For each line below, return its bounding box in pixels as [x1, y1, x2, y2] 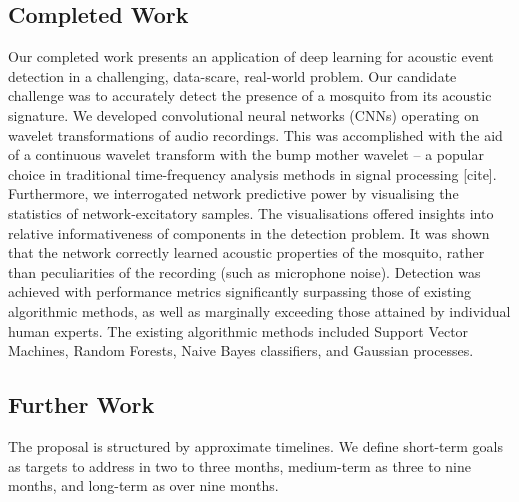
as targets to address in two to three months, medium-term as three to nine [8, 455, 471, 476]
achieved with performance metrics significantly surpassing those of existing [8, 281, 472, 302]
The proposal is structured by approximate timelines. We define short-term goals [8, 435, 503, 456]
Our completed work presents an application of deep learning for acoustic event [8, 46, 494, 67]
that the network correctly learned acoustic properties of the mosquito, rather [8, 242, 485, 263]
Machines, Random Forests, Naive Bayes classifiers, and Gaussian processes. [8, 340, 474, 361]
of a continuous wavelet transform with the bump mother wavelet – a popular [8, 144, 484, 165]
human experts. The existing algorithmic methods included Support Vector [8, 320, 469, 341]
